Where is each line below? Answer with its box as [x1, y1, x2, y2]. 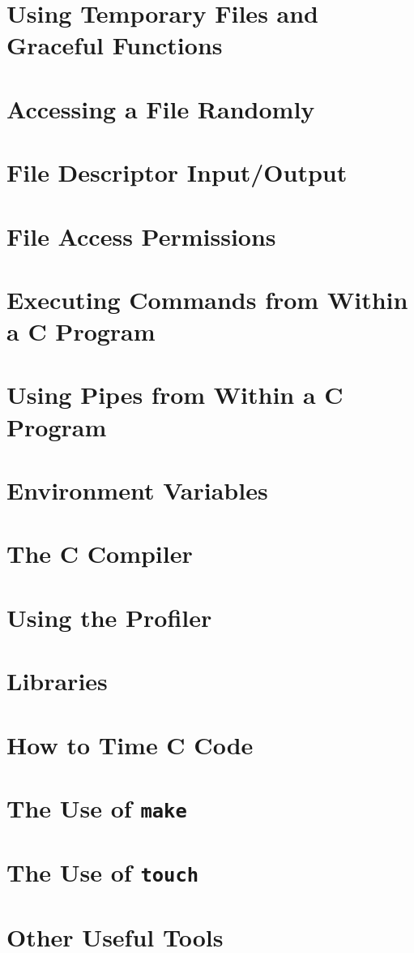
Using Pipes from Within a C [6, 378, 344, 411]
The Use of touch [6, 856, 199, 889]
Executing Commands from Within [6, 282, 408, 316]
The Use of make [6, 791, 187, 824]
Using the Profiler [6, 600, 212, 633]
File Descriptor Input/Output [6, 156, 348, 189]
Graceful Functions [6, 28, 223, 62]
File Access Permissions [6, 219, 276, 252]
